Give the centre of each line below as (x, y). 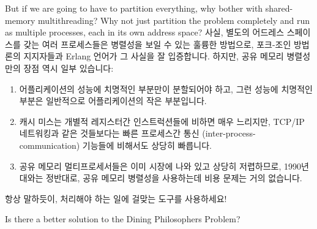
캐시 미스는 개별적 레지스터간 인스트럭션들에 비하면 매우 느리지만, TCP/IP (162, 121)
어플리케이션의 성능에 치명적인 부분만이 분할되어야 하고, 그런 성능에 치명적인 (166, 88)
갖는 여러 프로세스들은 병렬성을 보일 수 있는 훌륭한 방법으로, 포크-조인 (157, 44)
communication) (50, 145)
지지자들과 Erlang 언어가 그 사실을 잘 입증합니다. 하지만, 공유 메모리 (154, 56)
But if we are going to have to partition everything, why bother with (134, 8)
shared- (279, 8)
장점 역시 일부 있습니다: (69, 68)
